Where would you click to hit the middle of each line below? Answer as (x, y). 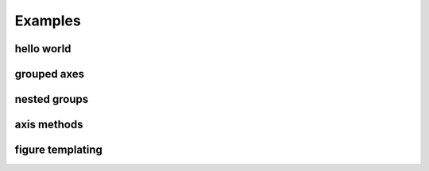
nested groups (52, 99)
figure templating (59, 150)
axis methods (49, 125)
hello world (43, 49)
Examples (48, 21)
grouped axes (50, 74)
